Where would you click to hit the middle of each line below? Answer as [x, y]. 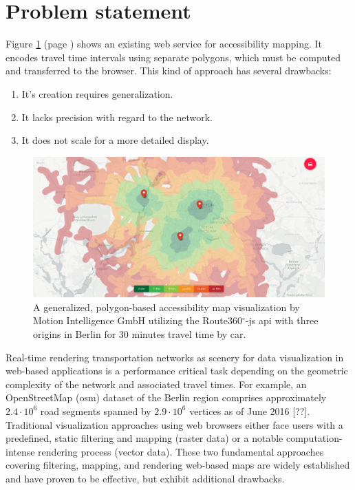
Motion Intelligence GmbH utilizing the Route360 [138, 320]
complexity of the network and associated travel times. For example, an [156, 384]
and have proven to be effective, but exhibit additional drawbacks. [145, 478]
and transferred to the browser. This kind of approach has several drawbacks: [169, 71]
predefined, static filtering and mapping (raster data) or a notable [144, 438]
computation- [314, 438]
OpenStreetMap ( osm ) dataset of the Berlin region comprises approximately [166, 397]
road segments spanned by [96, 411]
